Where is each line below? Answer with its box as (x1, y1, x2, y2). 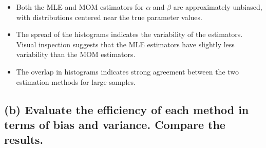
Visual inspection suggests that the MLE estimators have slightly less (16, 39, 235, 49)
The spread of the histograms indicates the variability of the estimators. (16, 29, 243, 40)
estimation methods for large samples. (16, 76, 136, 87)
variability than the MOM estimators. (16, 49, 136, 60)
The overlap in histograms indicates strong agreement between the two (16, 66, 239, 77)
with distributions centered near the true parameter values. (16, 11, 202, 22)
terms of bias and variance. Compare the (4, 116, 225, 132)
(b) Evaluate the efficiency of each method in (4, 101, 249, 117)
